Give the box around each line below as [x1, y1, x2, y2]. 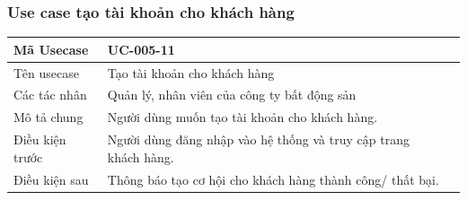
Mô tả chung [13, 108, 84, 126]
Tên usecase [13, 63, 79, 82]
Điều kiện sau [13, 170, 89, 188]
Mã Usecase [13, 39, 89, 58]
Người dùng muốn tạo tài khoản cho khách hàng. [107, 108, 378, 126]
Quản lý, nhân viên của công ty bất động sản [107, 85, 357, 104]
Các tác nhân [13, 85, 87, 104]
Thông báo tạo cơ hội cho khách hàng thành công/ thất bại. [107, 170, 439, 188]
